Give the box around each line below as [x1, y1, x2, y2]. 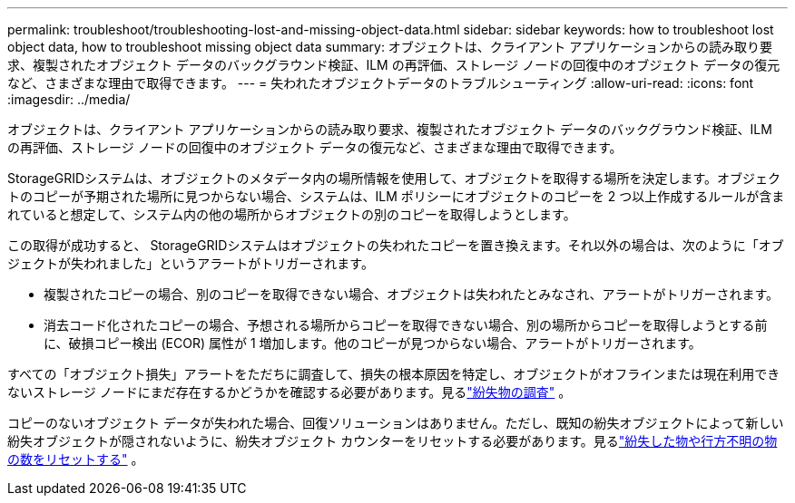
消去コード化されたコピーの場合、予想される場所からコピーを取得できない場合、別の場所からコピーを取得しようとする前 [44, 317, 768, 333]
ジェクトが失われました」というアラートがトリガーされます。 [7, 256, 374, 271]
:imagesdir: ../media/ [7, 92, 131, 107]
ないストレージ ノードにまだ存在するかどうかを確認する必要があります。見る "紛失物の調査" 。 [7, 384, 572, 400]
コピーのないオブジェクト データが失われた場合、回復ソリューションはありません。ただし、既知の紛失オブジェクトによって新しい [7, 415, 784, 430]
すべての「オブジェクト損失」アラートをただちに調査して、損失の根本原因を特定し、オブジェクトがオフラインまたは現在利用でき [7, 366, 780, 382]
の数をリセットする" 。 [7, 451, 144, 467]
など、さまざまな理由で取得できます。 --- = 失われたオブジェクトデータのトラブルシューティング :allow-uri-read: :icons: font [7, 75, 754, 91]
